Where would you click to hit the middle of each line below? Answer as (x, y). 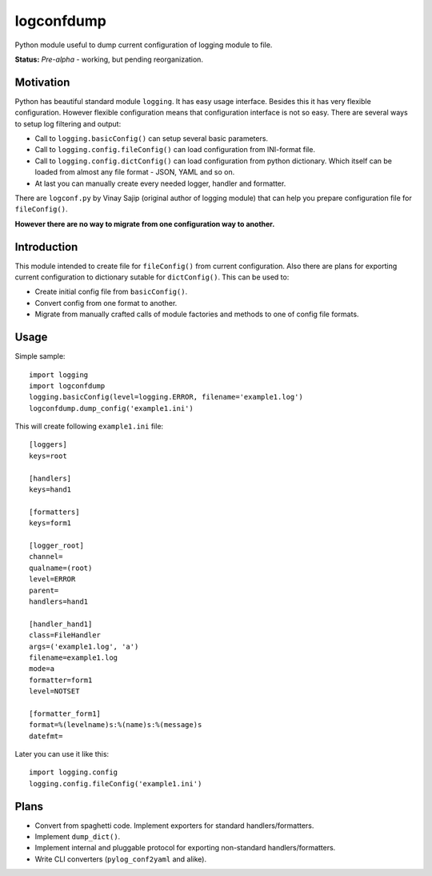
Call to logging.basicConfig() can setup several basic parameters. (151, 139)
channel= (46, 557)
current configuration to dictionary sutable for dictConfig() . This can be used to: (152, 277)
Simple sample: (40, 356)
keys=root (48, 456)
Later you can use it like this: (62, 754)
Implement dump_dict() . (78, 837)
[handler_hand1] (61, 624)
